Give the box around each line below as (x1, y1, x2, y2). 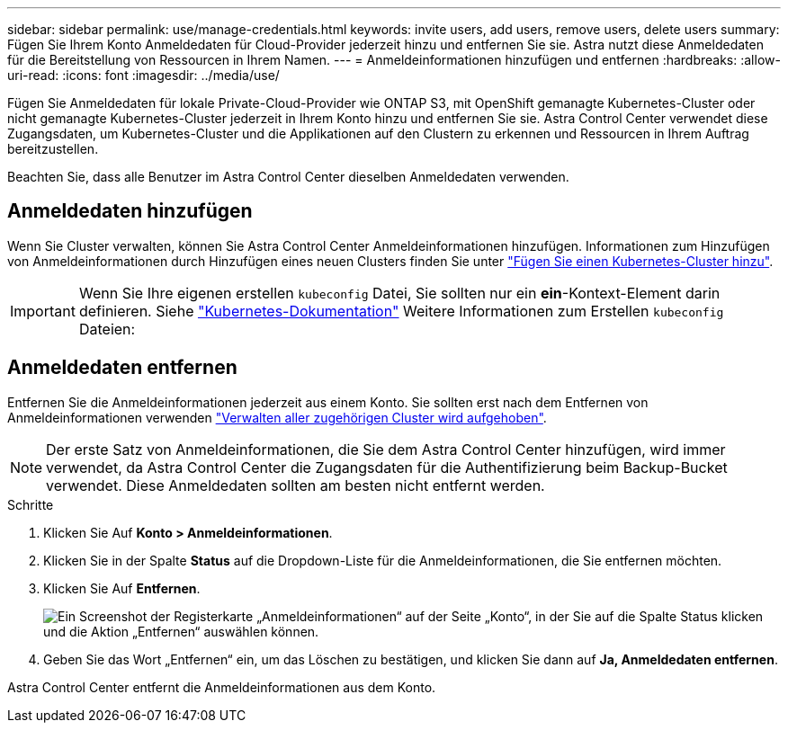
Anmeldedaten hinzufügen (7, 200, 253, 223)
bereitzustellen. (7, 141, 99, 156)
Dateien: (78, 319, 136, 338)
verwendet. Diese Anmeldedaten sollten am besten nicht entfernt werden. (46, 476, 545, 494)
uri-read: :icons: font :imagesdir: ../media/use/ (7, 67, 280, 83)
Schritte (7, 496, 54, 512)
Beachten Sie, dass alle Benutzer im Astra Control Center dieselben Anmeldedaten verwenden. (7, 169, 569, 184)
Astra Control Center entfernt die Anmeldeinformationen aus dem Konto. (7, 679, 436, 695)
